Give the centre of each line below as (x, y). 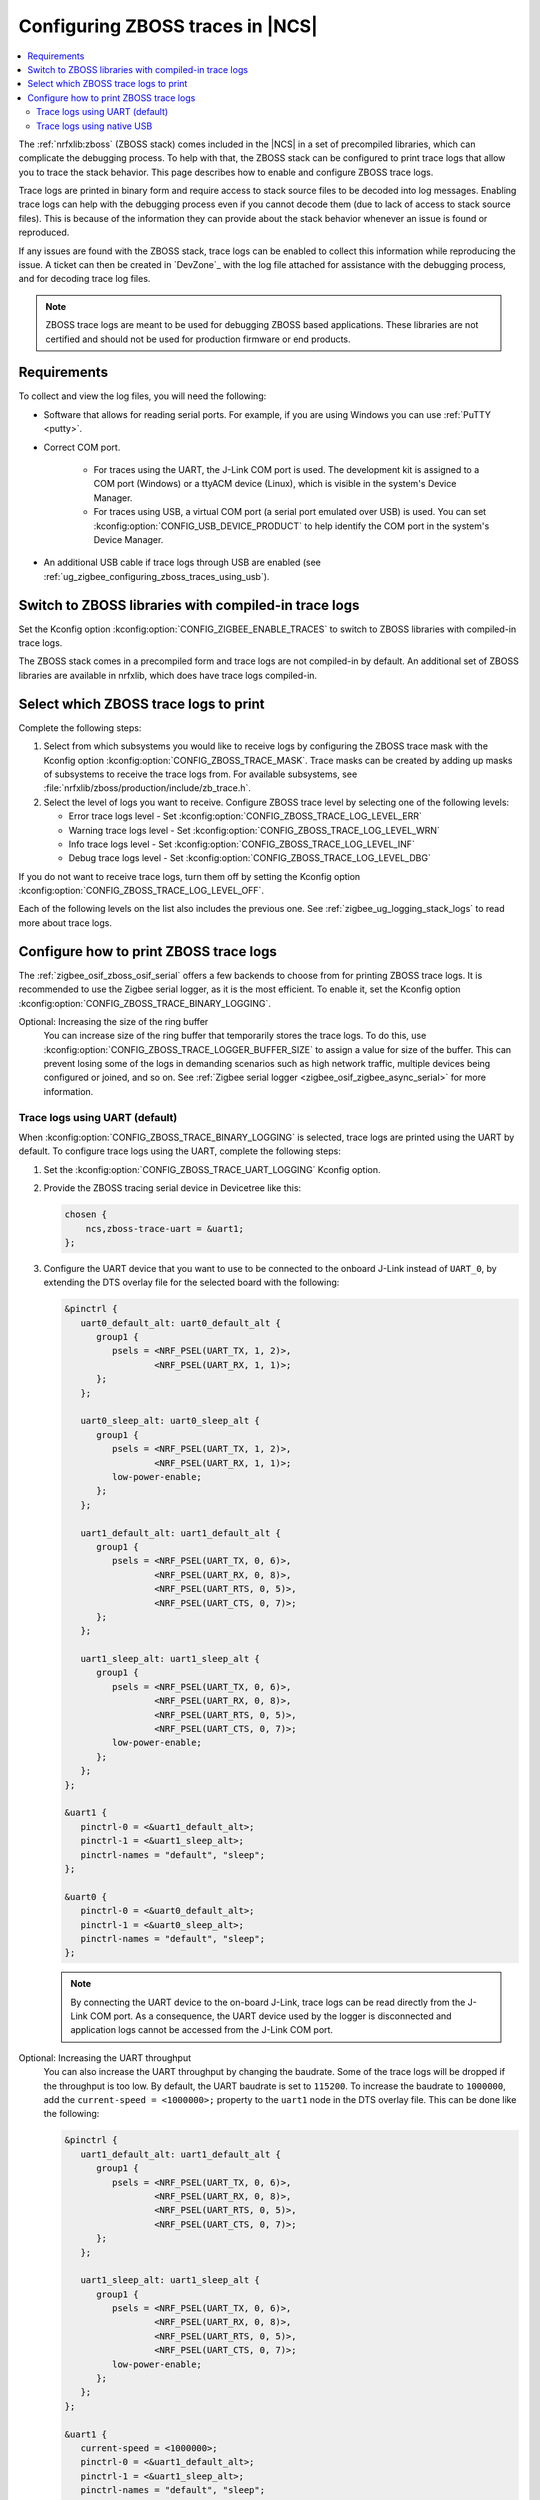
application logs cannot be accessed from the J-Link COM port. (202, 2030)
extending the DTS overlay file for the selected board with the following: (191, 1282)
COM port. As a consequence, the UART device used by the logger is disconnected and (271, 2016)
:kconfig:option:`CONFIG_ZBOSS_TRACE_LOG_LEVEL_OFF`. (141, 891)
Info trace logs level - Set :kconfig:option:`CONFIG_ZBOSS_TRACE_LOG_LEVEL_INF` (241, 844)
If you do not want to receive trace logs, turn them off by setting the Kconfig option (189, 876)
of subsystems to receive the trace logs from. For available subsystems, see (200, 774)
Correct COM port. (82, 447)
